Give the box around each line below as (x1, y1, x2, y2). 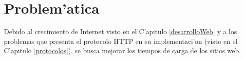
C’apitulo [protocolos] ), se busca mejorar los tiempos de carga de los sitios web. (4, 45, 241, 56)
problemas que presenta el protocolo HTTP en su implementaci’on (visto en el (4, 36, 238, 46)
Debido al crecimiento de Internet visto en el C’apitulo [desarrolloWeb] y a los (4, 26, 237, 37)
